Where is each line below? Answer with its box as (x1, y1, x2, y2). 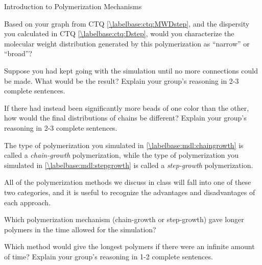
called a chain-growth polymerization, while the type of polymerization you (4, 150, 239, 160)
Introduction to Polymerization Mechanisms (4, 1, 142, 11)
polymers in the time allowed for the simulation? (4, 224, 156, 234)
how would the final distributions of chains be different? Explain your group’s (4, 112, 247, 123)
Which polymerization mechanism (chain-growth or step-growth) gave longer (4, 214, 244, 225)
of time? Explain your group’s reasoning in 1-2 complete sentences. (4, 251, 213, 261)
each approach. (4, 197, 51, 207)
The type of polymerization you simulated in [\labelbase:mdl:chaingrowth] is (4, 139, 244, 150)
